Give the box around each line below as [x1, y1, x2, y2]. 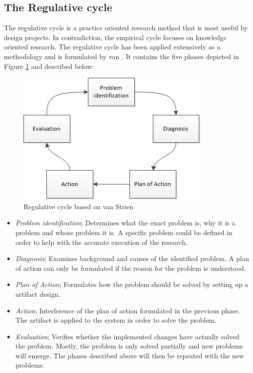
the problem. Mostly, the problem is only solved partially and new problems [15, 341, 243, 351]
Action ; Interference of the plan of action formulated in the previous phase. [15, 305, 240, 315]
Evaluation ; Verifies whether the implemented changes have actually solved [15, 331, 240, 341]
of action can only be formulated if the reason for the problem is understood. [15, 263, 246, 273]
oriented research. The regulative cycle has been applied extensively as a [4, 42, 220, 52]
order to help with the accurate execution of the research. [15, 237, 188, 247]
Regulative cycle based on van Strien [23, 201, 134, 211]
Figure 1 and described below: [4, 61, 94, 71]
